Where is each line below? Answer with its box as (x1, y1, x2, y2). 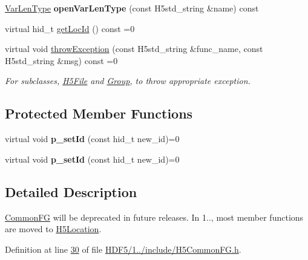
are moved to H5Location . (5, 223, 102, 235)
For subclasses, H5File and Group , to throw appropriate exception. (5, 74, 251, 87)
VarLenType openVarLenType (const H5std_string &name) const (5, 2, 259, 14)
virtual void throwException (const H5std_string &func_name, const (5, 42, 263, 55)
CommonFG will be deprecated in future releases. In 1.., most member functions (5, 210, 304, 223)
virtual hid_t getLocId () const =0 (5, 22, 135, 34)
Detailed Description (5, 182, 137, 201)
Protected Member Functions (5, 104, 193, 123)
